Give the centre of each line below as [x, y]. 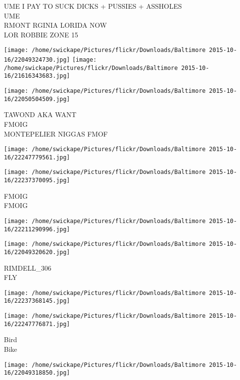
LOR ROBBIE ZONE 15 [41, 34]
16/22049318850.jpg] [37, 373]
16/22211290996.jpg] [37, 229]
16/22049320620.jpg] [37, 252]
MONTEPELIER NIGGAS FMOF [56, 133]
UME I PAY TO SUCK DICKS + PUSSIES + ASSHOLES [93, 6]
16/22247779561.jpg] [37, 157]
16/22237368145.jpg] [37, 301]
